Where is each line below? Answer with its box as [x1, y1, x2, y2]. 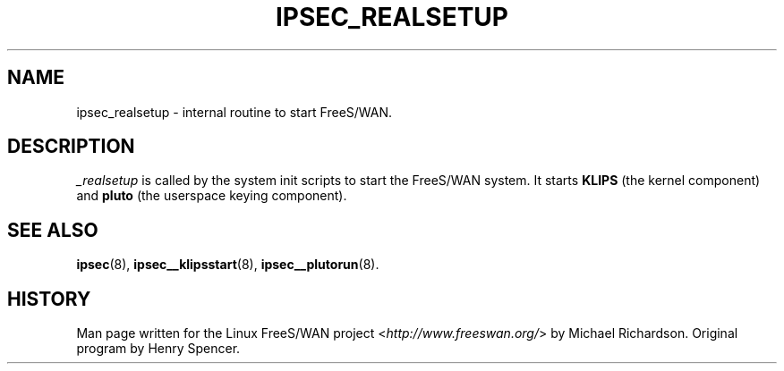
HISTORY [7, 287, 91, 310]
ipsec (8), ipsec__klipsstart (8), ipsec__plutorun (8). [76, 257, 379, 273]
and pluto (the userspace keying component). [76, 188, 347, 204]
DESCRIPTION [7, 135, 135, 158]
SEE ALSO [7, 218, 98, 241]
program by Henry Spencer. [76, 341, 241, 357]
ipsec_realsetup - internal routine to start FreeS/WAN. [76, 104, 393, 120]
